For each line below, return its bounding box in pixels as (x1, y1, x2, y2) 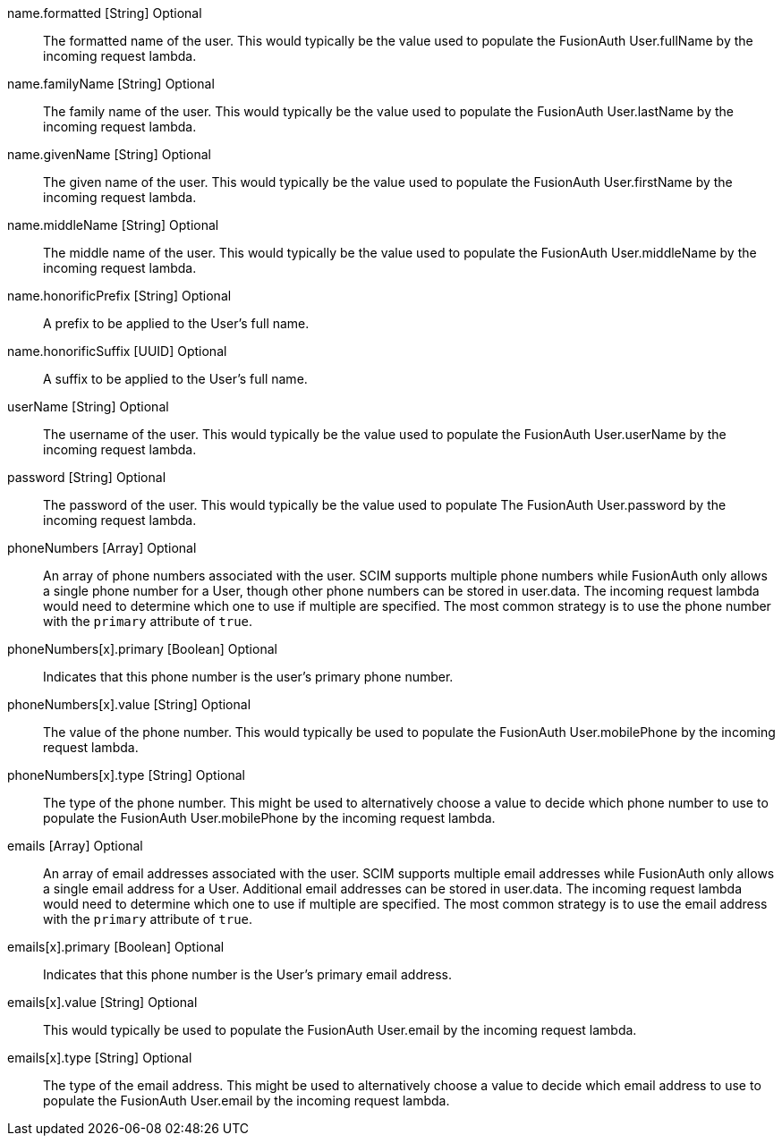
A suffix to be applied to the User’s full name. (43, 371, 308, 386)
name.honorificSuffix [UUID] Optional (7, 343, 227, 359)
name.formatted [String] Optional (7, 5, 202, 21)
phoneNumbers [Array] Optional (7, 540, 197, 555)
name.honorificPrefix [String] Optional (7, 288, 232, 303)
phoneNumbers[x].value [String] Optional (7, 697, 251, 712)
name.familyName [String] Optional (7, 76, 215, 91)
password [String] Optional (7, 470, 166, 485)
